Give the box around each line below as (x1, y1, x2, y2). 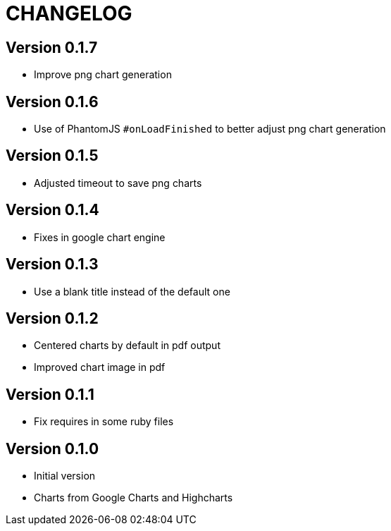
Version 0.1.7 (6, 38, 98, 56)
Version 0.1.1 (6, 385, 94, 403)
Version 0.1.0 (6, 439, 99, 458)
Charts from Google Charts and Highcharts (34, 492, 233, 504)
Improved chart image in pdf (34, 361, 166, 374)
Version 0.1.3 (6, 255, 99, 274)
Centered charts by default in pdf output (34, 339, 221, 352)
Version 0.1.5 (6, 147, 99, 165)
